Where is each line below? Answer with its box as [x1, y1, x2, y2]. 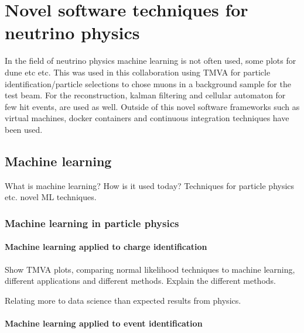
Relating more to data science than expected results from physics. [5, 294, 241, 306]
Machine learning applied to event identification [5, 317, 203, 329]
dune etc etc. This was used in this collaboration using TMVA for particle [5, 66, 271, 78]
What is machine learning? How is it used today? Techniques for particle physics [5, 179, 295, 191]
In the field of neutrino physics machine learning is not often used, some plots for [5, 54, 296, 67]
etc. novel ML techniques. [5, 191, 97, 203]
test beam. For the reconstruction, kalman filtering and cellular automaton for [5, 89, 286, 101]
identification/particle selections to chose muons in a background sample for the [5, 77, 291, 90]
